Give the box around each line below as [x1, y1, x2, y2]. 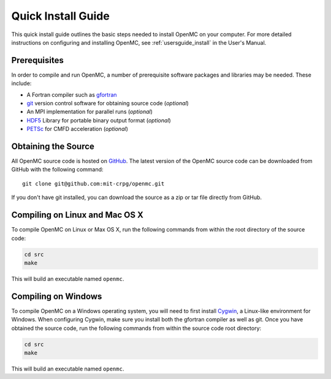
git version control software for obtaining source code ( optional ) [26, 100, 189, 107]
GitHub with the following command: [11, 166, 104, 173]
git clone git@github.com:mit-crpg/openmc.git [22, 180, 165, 187]
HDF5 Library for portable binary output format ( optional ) [26, 116, 171, 124]
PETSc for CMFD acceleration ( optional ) [26, 126, 128, 133]
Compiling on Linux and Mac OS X [11, 210, 143, 220]
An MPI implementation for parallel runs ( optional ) [26, 108, 153, 116]
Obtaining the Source [11, 141, 95, 151]
